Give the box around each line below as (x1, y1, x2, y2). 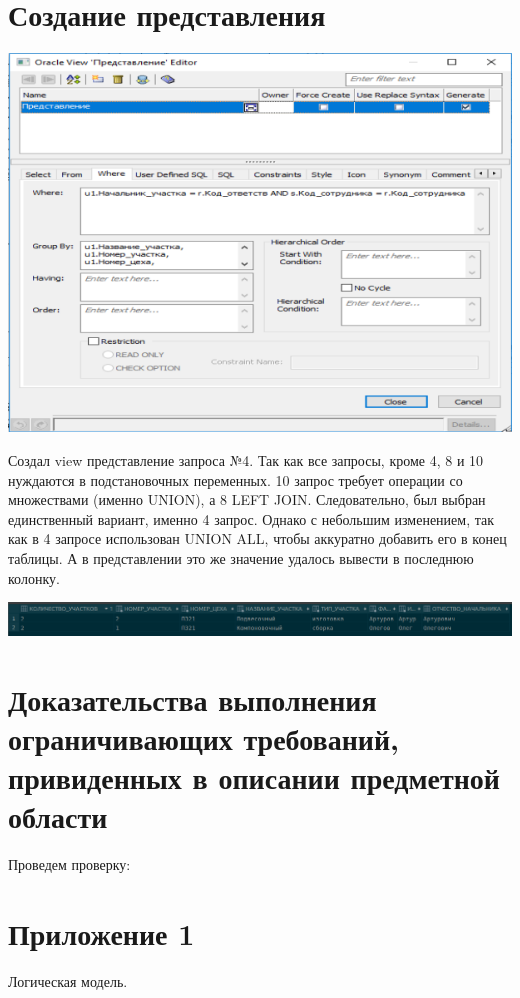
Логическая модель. (8, 971, 128, 992)
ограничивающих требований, (8, 718, 399, 759)
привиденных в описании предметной (8, 757, 500, 798)
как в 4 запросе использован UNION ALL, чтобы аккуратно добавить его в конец (8, 528, 507, 549)
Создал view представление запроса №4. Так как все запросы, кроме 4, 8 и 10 (8, 449, 484, 470)
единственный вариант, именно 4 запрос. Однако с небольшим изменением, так (8, 508, 495, 529)
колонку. (8, 567, 60, 588)
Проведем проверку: (8, 854, 131, 875)
